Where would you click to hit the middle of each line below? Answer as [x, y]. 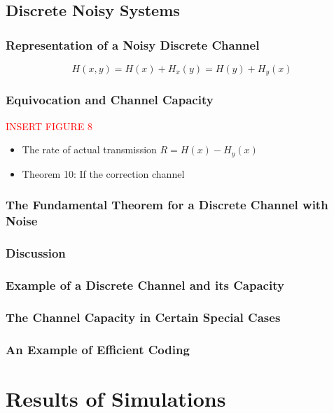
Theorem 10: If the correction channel [103, 173]
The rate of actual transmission [89, 149]
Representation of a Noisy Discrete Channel [133, 44]
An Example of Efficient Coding [98, 349]
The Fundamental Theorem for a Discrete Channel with [167, 205]
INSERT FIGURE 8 [49, 126]
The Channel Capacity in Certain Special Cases [143, 317]
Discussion [36, 253]
